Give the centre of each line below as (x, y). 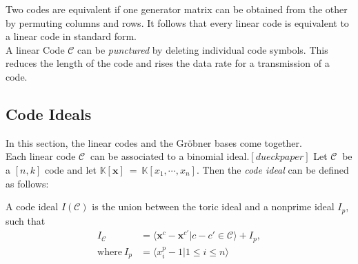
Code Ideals (49, 113)
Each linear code (41, 156)
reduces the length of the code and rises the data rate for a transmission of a (168, 63)
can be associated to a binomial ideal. (170, 156)
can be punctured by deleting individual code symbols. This (203, 49)
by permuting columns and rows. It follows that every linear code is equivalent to (177, 22)
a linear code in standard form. (71, 36)
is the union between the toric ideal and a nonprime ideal (213, 206)
